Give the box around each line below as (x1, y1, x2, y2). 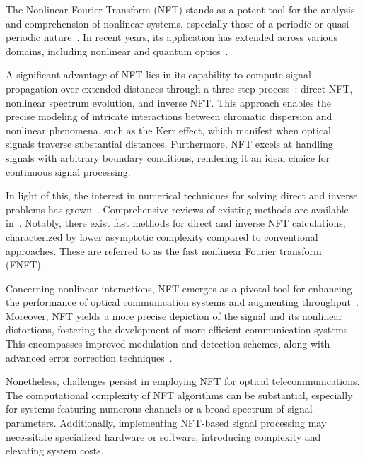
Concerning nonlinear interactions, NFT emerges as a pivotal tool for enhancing (6, 280, 352, 295)
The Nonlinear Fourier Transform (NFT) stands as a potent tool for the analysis (6, 2, 355, 16)
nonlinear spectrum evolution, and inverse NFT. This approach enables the (6, 95, 331, 109)
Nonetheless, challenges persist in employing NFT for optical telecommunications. (6, 374, 360, 389)
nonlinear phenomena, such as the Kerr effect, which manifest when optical (6, 122, 331, 137)
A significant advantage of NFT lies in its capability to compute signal (6, 67, 311, 82)
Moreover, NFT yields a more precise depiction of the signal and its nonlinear (6, 308, 342, 323)
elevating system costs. (6, 443, 104, 458)
